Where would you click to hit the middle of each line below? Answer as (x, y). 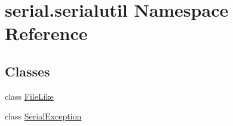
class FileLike (29, 96)
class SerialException (43, 116)
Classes (27, 71)
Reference (46, 33)
